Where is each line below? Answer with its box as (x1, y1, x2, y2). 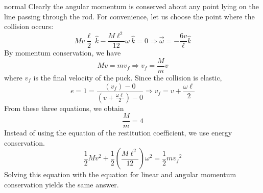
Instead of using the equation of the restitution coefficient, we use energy (4, 127, 232, 138)
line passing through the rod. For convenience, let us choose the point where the (4, 11, 255, 21)
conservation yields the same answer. (4, 179, 119, 189)
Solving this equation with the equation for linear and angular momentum (4, 169, 236, 180)
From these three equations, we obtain (4, 102, 124, 113)
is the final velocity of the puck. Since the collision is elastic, (33, 72, 222, 82)
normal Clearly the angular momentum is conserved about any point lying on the (4, 1, 259, 11)
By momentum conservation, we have (4, 47, 121, 58)
